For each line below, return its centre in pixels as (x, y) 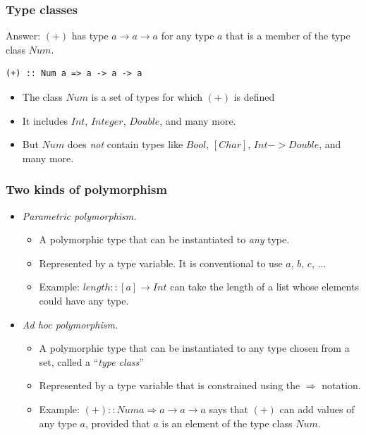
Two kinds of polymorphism (87, 189)
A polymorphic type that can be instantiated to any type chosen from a (194, 348)
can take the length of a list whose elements (264, 287)
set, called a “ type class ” (91, 361)
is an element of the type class (227, 423)
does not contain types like (125, 144)
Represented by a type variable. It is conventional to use (161, 263)
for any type (188, 36)
